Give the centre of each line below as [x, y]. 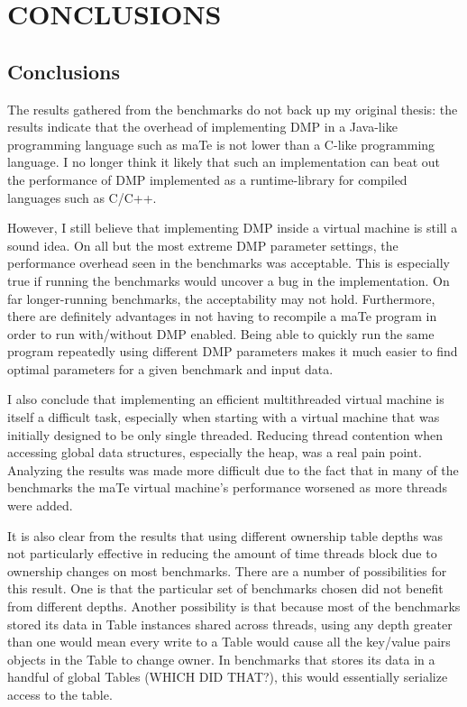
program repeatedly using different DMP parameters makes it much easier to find [233, 351]
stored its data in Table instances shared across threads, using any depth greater [230, 624]
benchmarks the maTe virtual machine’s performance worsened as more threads [227, 487]
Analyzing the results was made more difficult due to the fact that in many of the [233, 469]
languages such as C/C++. [82, 197]
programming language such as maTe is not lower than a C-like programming [221, 144]
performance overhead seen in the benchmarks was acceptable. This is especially [229, 263]
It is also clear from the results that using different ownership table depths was [225, 535]
